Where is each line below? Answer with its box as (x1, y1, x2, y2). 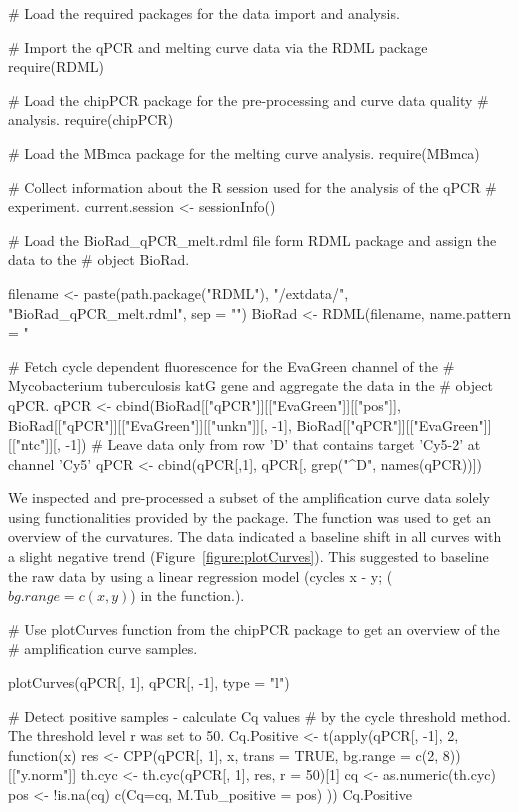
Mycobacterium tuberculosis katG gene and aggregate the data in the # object (8, 375, 493, 396)
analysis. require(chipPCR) (8, 109, 174, 130)
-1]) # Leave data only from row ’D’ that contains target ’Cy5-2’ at (65, 434, 481, 455)
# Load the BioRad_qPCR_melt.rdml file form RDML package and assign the (8, 229, 497, 250)
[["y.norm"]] (8, 764, 77, 785)
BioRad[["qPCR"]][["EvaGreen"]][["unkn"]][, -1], (8, 414, 292, 435)
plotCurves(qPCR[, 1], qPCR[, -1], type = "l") (8, 672, 290, 693)
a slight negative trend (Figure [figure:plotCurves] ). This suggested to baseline (8, 546, 489, 567)
